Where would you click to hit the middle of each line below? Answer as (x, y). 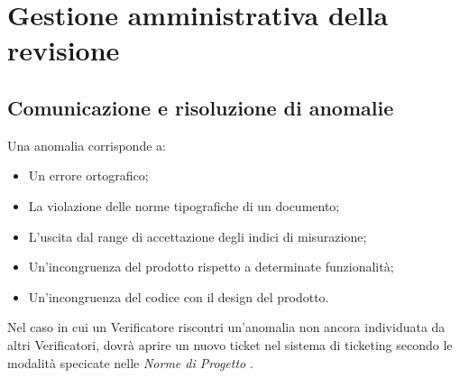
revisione (64, 50)
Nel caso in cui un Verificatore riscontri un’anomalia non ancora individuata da (226, 327)
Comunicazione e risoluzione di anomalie (201, 107)
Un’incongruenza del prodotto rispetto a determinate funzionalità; (211, 267)
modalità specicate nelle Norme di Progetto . (130, 362)
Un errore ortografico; (88, 175)
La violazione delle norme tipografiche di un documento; (184, 205)
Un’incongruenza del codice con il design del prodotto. (179, 296)
